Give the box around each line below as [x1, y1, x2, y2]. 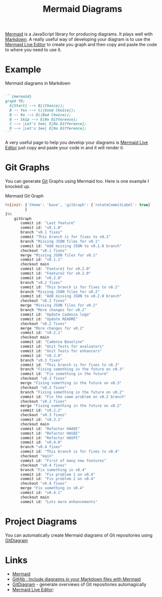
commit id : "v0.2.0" [20, 275, 63, 281]
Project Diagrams [5, 516, 77, 527]
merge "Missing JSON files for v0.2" [20, 303, 98, 308]
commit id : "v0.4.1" [20, 490, 63, 495]
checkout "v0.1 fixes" [20, 248, 67, 253]
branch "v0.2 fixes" [20, 280, 63, 285]
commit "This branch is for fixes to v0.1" [20, 234, 111, 239]
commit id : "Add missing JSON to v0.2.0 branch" [20, 294, 122, 299]
